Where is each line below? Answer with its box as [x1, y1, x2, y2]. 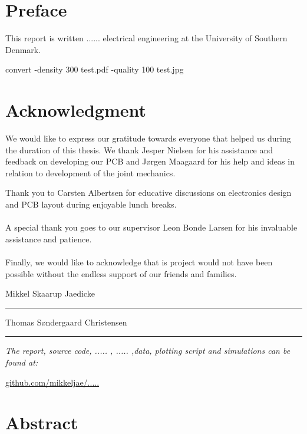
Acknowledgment [5, 98, 146, 122]
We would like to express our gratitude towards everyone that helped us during [5, 132, 291, 144]
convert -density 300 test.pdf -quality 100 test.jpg [5, 63, 184, 75]
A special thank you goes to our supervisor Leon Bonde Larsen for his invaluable [5, 221, 298, 234]
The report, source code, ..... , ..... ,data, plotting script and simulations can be [5, 344, 291, 357]
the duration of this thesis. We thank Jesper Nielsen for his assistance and [5, 143, 273, 156]
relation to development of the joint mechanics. [5, 166, 176, 179]
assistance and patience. [5, 232, 92, 245]
